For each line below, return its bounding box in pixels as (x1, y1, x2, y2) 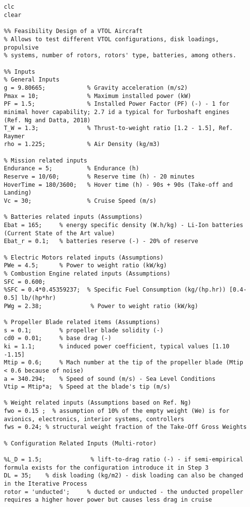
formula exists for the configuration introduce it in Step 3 (4, 464, 209, 471)
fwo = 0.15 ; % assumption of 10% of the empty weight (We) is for (4, 408, 230, 415)
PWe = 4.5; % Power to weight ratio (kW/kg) (4, 262, 167, 269)
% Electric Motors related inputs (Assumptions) (4, 254, 164, 261)
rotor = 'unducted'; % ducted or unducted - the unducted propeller (4, 488, 243, 495)
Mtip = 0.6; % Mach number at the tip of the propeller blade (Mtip (4, 359, 243, 366)
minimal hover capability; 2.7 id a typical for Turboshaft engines (4, 108, 230, 115)
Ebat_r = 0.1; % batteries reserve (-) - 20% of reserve (4, 238, 198, 245)
